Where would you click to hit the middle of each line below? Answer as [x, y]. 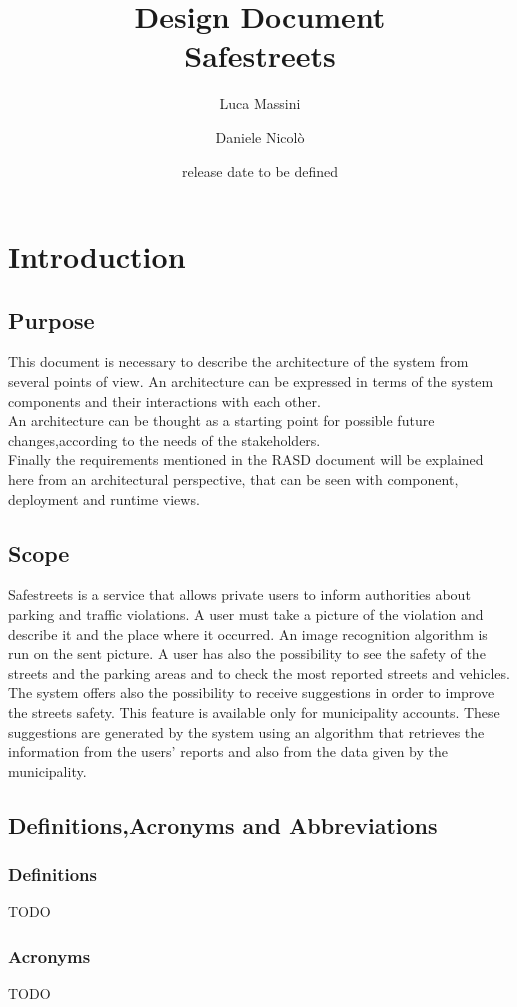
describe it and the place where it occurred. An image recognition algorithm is [248, 633]
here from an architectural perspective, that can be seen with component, [233, 479]
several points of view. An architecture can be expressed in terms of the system [251, 381]
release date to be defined [260, 170]
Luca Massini [260, 103]
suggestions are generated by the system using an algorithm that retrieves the [246, 731]
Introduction [97, 256]
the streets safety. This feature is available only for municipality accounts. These [254, 712]
